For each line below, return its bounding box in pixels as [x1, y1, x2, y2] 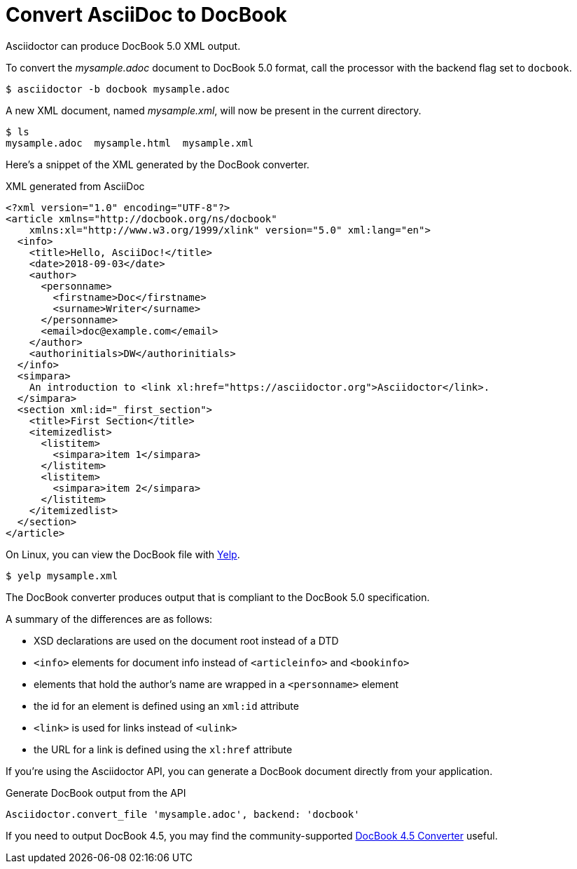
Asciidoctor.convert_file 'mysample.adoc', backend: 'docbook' [6, 808, 360, 820]
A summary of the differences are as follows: [6, 612, 213, 625]
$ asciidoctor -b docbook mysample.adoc [6, 83, 230, 95]
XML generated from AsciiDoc [6, 180, 145, 192]
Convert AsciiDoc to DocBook [6, 3, 287, 27]
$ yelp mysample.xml [6, 570, 118, 581]
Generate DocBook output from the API [6, 786, 186, 799]
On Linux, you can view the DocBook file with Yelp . [6, 548, 240, 560]
